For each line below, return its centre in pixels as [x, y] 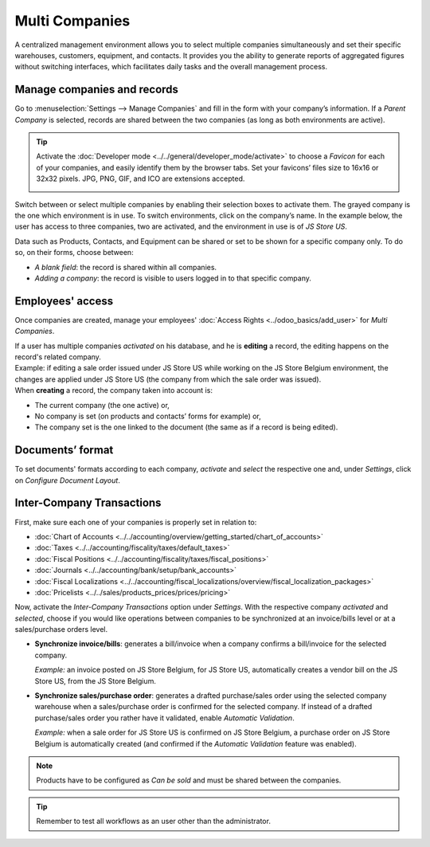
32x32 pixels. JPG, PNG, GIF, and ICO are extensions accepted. [141, 178]
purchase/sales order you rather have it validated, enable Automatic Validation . [164, 718]
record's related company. [58, 357]
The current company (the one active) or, [102, 405]
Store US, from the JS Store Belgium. [96, 680]
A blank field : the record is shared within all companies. [126, 267]
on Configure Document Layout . [68, 480]
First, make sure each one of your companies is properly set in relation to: [136, 522]
